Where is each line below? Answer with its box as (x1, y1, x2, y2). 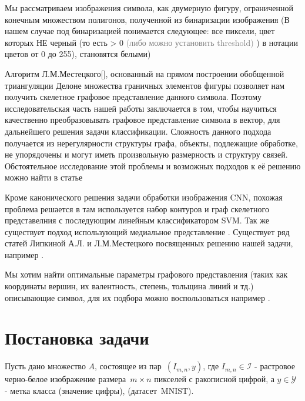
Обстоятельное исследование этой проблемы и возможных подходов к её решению (5, 159, 301, 172)
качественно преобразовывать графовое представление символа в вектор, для (5, 113, 280, 126)
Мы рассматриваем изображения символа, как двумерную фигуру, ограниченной (5, 2, 294, 14)
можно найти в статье (5, 171, 83, 183)
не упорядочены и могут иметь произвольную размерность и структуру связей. (5, 148, 288, 161)
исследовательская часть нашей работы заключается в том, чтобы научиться (5, 102, 277, 114)
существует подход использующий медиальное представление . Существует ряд (5, 225, 290, 238)
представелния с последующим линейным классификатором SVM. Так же (5, 214, 269, 226)
